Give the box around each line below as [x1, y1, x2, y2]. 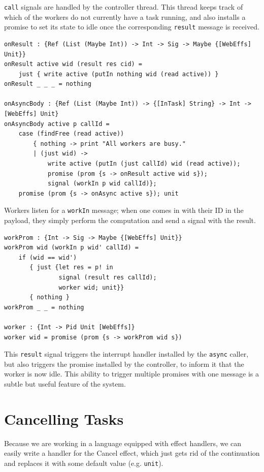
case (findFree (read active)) [18, 130, 124, 138]
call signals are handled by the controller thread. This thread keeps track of [4, 2, 243, 12]
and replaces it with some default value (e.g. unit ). [4, 457, 163, 468]
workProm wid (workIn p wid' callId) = [4, 244, 139, 251]
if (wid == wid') [18, 254, 77, 261]
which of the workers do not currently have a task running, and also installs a [4, 11, 246, 22]
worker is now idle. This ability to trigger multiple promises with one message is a [4, 368, 259, 379]
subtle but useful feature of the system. [4, 379, 126, 389]
